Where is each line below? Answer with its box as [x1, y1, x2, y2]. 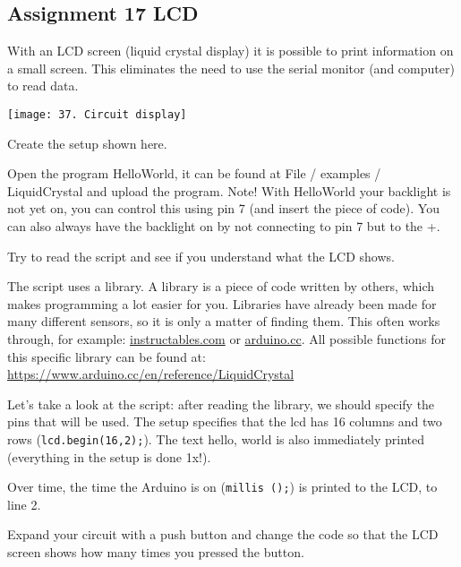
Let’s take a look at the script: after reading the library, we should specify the [7, 394, 435, 413]
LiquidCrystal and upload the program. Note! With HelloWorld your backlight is [7, 181, 451, 200]
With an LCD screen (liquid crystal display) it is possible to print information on [7, 41, 454, 60]
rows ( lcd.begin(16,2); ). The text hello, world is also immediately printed [7, 429, 425, 448]
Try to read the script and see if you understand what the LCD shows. [7, 246, 395, 265]
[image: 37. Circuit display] [7, 107, 187, 121]
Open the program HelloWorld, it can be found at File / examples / [7, 164, 381, 183]
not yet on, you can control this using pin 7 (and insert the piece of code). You [7, 199, 440, 218]
